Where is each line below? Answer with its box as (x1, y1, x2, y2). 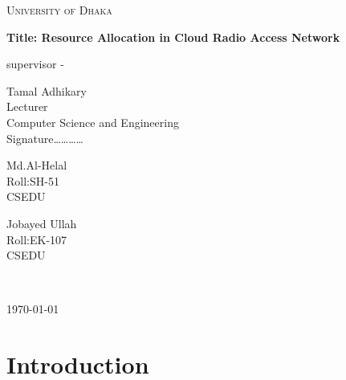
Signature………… (6, 129, 83, 146)
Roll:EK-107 (6, 231, 67, 247)
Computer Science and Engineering (6, 113, 179, 130)
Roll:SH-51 (6, 172, 59, 189)
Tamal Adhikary (6, 82, 88, 99)
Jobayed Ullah (6, 215, 77, 231)
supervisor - (6, 55, 64, 72)
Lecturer (6, 98, 48, 115)
